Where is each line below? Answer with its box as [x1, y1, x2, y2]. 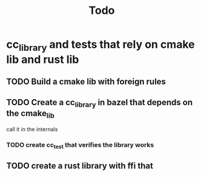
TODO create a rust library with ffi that [6, 161, 153, 171]
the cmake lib [6, 108, 54, 120]
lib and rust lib [6, 53, 79, 66]
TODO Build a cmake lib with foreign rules [6, 77, 166, 87]
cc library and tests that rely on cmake [6, 37, 195, 53]
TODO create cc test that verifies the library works [6, 141, 154, 150]
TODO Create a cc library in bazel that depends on [6, 97, 193, 109]
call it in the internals [6, 126, 58, 133]
